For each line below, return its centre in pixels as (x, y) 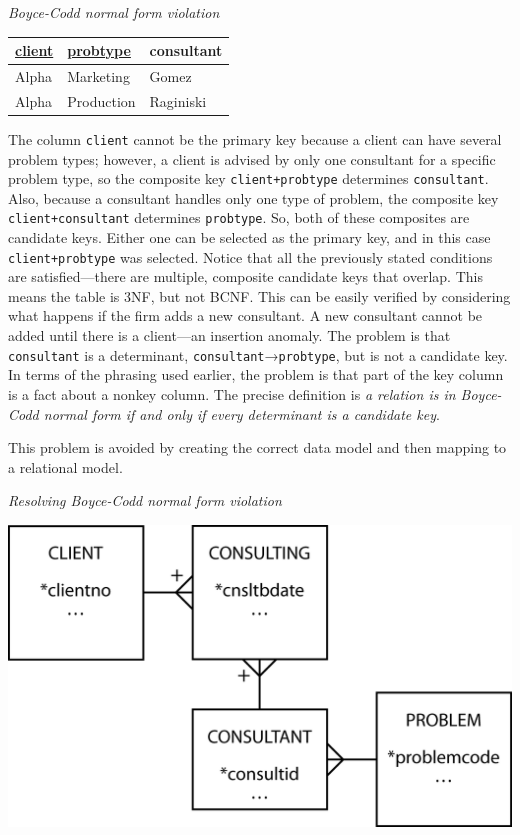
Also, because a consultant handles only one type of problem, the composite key (253, 197)
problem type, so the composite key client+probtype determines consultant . (248, 178)
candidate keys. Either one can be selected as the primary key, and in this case (249, 237)
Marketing (98, 75)
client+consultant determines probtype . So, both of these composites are (239, 217)
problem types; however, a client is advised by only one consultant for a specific (252, 158)
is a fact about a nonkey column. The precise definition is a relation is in (232, 393)
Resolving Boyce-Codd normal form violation (145, 500)
